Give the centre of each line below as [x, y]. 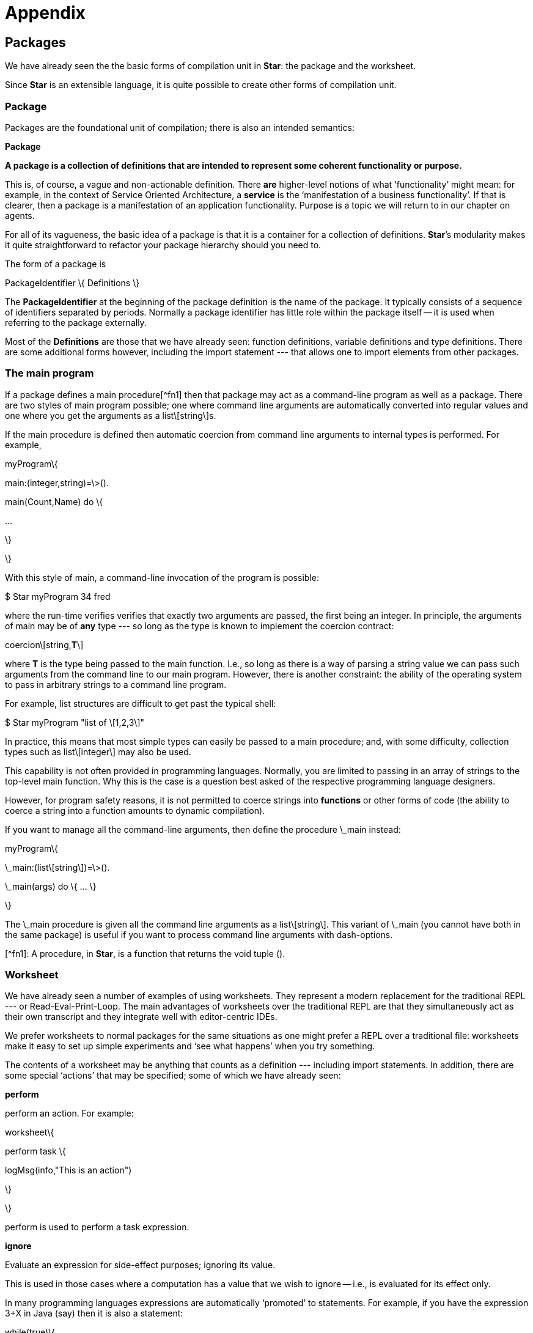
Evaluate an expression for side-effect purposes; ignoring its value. [140, 1265]
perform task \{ [35, 1151]
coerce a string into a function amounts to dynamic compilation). [135, 810]
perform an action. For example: [69, 1113]
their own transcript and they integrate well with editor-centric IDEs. [141, 1017]
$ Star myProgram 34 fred [58, 596]
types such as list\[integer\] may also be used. [98, 751]
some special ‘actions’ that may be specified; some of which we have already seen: [173, 1076]
